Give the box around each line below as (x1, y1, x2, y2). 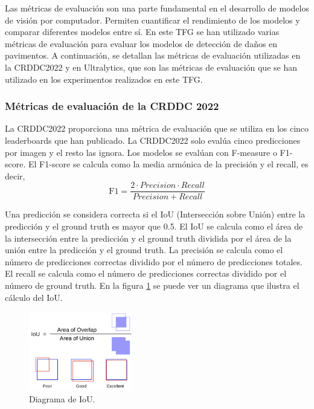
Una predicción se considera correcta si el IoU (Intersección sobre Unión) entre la (5, 208, 306, 221)
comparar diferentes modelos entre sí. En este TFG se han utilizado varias (5, 25, 280, 38)
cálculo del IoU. (5, 291, 63, 303)
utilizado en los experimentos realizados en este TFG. (5, 72, 203, 85)
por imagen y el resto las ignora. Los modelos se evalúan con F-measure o (5, 146, 277, 158)
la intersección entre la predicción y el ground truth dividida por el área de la (5, 231, 292, 244)
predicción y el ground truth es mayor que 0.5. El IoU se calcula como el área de (5, 220, 303, 232)
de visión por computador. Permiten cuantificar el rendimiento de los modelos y (5, 13, 300, 26)
